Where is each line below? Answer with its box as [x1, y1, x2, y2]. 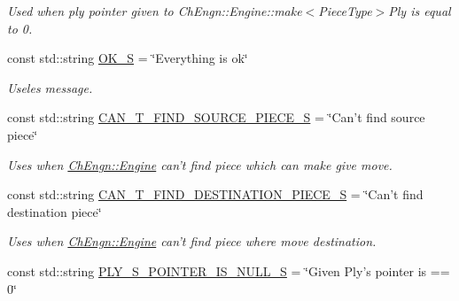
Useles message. [7, 78, 93, 96]
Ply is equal [388, 2, 451, 19]
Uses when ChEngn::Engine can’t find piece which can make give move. [7, 155, 393, 174]
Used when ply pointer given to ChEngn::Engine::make [7, 2, 302, 19]
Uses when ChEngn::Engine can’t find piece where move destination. [7, 232, 377, 251]
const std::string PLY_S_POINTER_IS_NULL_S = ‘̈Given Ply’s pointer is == [7, 261, 450, 280]
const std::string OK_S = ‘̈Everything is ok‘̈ [7, 49, 248, 67]
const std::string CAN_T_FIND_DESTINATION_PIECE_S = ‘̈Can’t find [7, 185, 424, 204]
